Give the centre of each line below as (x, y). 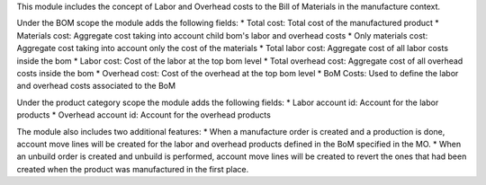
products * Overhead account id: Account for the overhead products (144, 115)
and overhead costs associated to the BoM (96, 86)
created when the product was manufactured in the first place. (133, 169)
